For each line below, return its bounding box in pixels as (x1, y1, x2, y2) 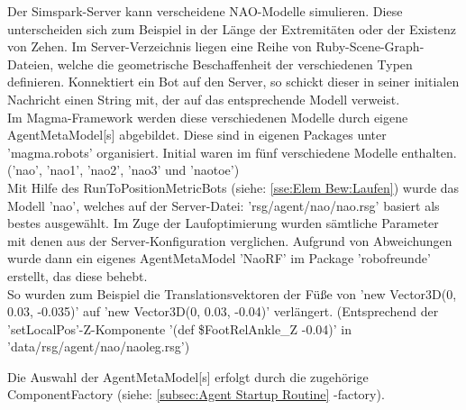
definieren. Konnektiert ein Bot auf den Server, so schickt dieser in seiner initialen (7, 72, 460, 91)
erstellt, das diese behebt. (7, 266, 148, 285)
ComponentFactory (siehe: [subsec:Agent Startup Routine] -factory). (7, 385, 385, 404)
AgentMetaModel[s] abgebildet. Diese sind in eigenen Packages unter (7, 125, 387, 144)
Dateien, (7, 54, 54, 73)
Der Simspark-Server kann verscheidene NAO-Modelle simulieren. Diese (7, 2, 403, 20)
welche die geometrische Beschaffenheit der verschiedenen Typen (57, 54, 413, 73)
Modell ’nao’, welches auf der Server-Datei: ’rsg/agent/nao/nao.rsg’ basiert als (7, 196, 440, 214)
